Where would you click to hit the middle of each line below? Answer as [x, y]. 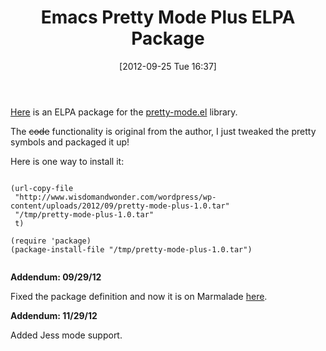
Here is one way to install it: [67, 161]
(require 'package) [51, 241]
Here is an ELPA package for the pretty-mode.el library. [124, 112]
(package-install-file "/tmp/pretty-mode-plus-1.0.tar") [131, 249]
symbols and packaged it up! [70, 142]
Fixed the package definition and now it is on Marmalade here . [139, 296]
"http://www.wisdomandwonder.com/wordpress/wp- [115, 197]
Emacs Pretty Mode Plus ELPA [168, 17]
